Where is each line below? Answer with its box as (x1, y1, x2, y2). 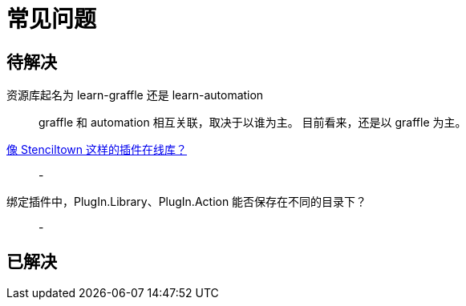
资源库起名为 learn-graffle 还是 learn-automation (6, 88, 264, 103)
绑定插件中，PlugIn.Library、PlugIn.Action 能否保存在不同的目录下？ (6, 195, 367, 209)
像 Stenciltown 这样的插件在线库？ (6, 143, 188, 157)
